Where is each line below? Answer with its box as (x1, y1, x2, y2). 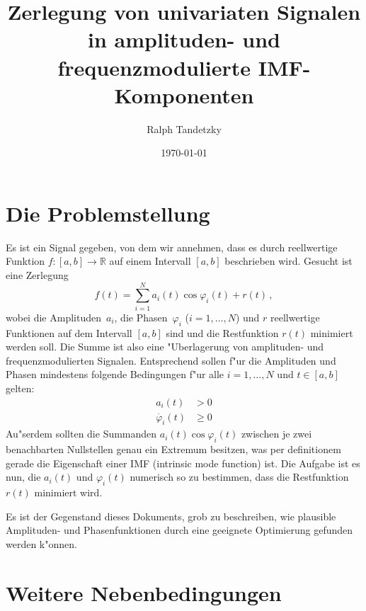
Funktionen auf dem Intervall (6, 325, 132, 340)
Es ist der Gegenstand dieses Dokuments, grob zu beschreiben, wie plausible (6, 508, 336, 523)
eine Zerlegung (6, 268, 69, 282)
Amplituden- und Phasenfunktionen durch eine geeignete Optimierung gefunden (6, 523, 353, 537)
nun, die (6, 469, 41, 484)
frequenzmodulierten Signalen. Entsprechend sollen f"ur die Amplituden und (6, 353, 336, 367)
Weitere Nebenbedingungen (6, 578, 282, 607)
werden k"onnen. (6, 536, 77, 551)
